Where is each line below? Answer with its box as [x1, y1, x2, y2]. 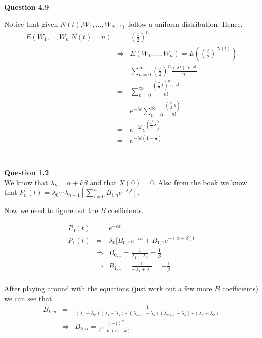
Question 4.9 [4, 2, 49, 12]
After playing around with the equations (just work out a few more [4, 283, 212, 293]
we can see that [4, 293, 52, 304]
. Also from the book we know [154, 177, 247, 187]
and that [90, 177, 117, 187]
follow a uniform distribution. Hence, [128, 18, 243, 29]
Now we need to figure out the [4, 205, 98, 216]
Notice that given [4, 18, 58, 29]
